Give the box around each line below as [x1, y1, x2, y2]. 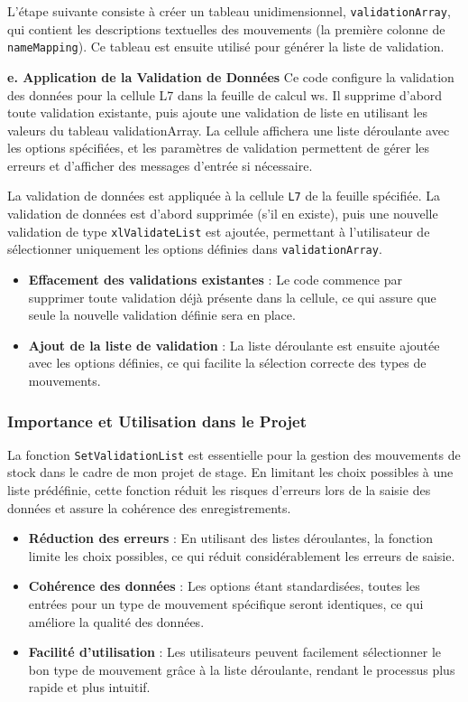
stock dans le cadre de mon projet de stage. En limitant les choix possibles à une [7, 463, 454, 482]
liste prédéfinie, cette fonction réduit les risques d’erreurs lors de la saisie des [7, 481, 431, 500]
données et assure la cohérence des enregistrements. [7, 498, 291, 517]
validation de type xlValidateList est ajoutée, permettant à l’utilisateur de [7, 221, 430, 240]
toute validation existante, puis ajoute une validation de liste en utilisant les [7, 103, 427, 122]
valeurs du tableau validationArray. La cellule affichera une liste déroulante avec [7, 120, 450, 139]
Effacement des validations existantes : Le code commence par [28, 270, 402, 289]
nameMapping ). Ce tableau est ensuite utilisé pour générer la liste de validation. [7, 37, 445, 56]
